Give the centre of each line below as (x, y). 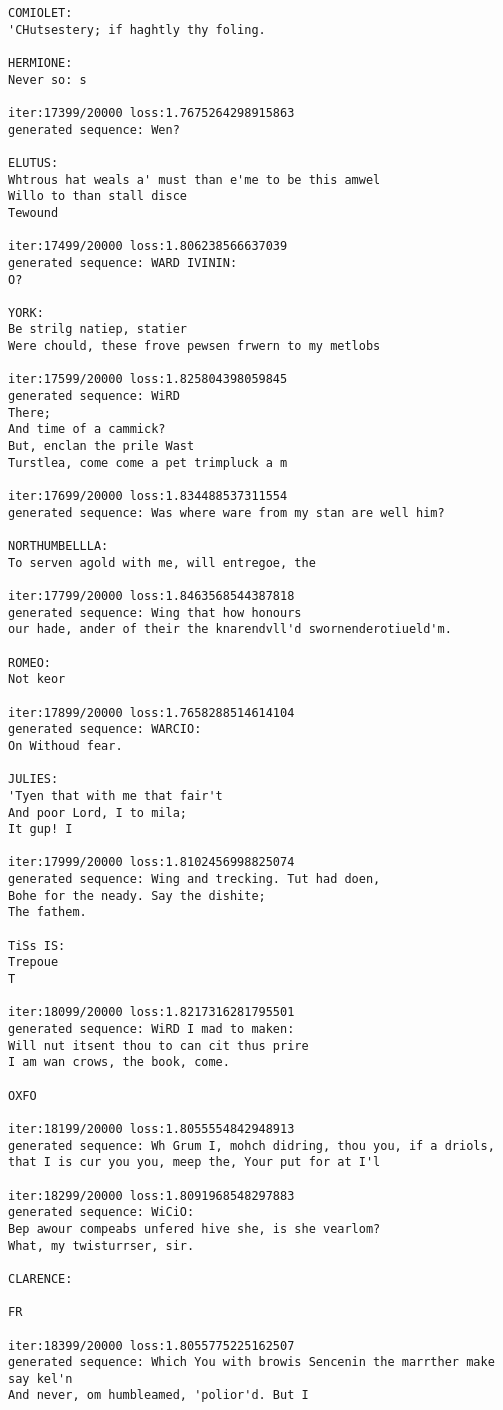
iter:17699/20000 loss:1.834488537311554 (148, 496)
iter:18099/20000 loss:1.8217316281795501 (151, 1012)
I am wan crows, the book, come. (119, 1062)
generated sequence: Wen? (94, 129)
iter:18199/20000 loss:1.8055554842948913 (151, 1128)
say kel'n (40, 1378)
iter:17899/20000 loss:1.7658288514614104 (151, 712)
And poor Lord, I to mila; (97, 812)
